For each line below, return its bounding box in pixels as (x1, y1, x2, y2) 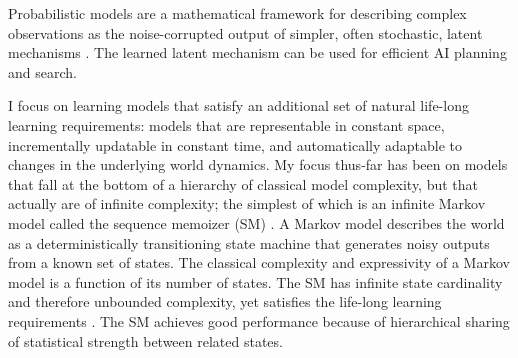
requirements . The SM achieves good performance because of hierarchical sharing (8, 310, 510, 331)
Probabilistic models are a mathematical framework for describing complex (8, 3, 467, 23)
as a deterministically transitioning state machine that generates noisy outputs (8, 232, 490, 253)
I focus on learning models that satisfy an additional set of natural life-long (8, 95, 469, 116)
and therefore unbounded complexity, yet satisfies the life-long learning (8, 291, 442, 312)
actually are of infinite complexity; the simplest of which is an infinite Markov (8, 193, 486, 214)
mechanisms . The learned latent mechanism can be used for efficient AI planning (8, 42, 507, 63)
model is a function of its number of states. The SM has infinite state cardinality (8, 271, 503, 292)
